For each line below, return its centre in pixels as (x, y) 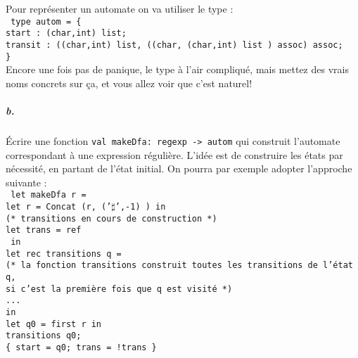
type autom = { (46, 21)
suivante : (26, 182)
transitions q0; (44, 336)
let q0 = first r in (54, 324)
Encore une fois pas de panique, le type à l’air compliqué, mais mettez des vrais (177, 69)
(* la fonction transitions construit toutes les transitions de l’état (179, 266)
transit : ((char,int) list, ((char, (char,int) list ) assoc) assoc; (174, 45)
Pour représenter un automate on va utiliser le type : (120, 8)
